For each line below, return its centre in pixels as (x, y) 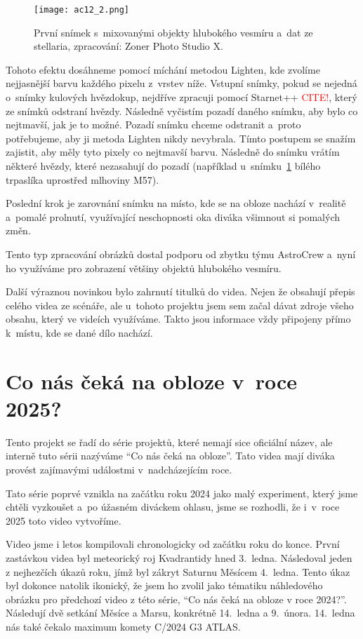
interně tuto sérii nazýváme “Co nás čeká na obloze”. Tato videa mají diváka (170, 456)
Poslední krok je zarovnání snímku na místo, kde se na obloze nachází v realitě (176, 203)
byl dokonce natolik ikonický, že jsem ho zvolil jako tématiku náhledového (164, 585)
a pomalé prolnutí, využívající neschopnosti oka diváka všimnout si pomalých (173, 216)
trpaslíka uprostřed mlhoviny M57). (82, 179)
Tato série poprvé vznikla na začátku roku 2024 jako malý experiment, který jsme (182, 493)
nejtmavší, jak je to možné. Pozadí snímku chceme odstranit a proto (153, 125)
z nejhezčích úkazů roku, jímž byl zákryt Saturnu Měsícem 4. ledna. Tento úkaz (178, 571)
